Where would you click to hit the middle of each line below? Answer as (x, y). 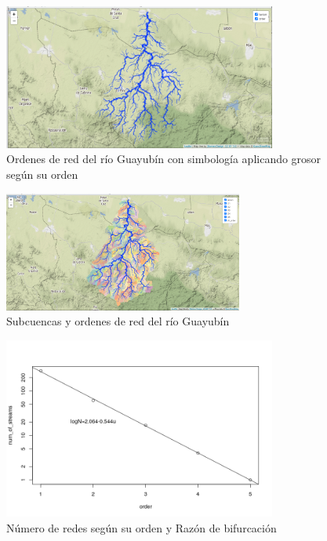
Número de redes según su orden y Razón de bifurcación (142, 527)
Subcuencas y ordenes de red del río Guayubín (118, 321)
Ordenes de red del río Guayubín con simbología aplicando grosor (164, 159)
